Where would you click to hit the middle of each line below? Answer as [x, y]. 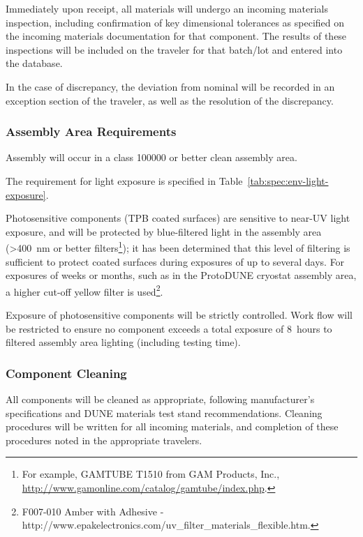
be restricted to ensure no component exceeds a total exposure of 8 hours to [169, 328]
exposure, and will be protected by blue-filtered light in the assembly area [164, 231]
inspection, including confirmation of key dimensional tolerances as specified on [175, 22]
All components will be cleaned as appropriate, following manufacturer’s [160, 399]
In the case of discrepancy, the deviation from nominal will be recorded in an [170, 86]
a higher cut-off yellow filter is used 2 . [84, 290]
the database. [34, 63]
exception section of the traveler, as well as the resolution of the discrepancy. [170, 100]
